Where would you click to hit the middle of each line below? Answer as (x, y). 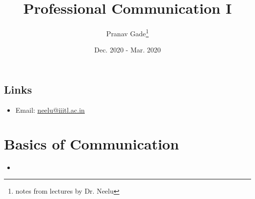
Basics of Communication (91, 143)
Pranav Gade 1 (127, 33)
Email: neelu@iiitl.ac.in (50, 110)
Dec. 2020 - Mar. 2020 (127, 50)
